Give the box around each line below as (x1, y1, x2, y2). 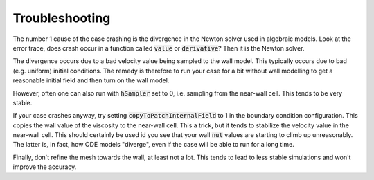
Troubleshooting (12, 10, 111, 26)
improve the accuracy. (12, 163, 77, 171)
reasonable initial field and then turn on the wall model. (12, 76, 170, 84)
